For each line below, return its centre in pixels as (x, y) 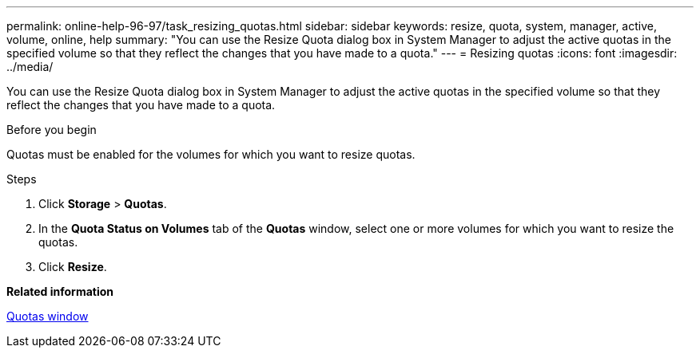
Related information (60, 291)
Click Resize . (73, 267)
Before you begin (52, 130)
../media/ (30, 67)
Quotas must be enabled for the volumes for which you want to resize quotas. (211, 154)
